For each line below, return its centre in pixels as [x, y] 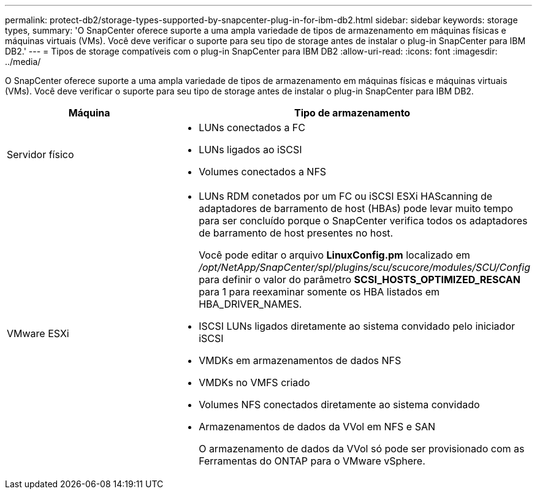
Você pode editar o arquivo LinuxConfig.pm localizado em [334, 255]
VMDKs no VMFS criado [254, 382]
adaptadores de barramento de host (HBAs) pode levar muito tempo [356, 208]
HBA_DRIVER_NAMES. [250, 304]
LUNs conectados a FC [252, 127]
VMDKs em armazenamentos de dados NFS [300, 360]
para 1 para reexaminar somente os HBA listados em [319, 292]
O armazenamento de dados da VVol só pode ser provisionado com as [362, 449]
